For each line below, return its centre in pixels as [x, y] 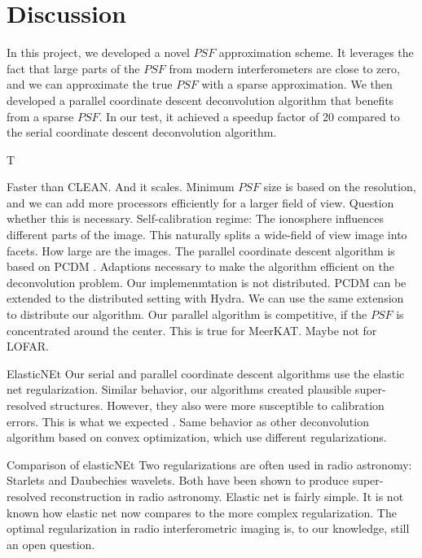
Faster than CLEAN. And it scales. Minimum [121, 187]
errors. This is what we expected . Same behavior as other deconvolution [188, 421]
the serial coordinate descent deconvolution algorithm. [142, 132]
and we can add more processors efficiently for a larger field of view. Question [200, 202]
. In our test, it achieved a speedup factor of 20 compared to [249, 116]
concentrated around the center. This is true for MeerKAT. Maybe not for [192, 330]
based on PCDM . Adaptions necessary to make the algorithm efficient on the [200, 266]
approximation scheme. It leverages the [316, 52]
